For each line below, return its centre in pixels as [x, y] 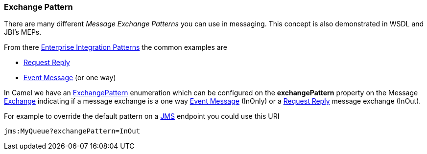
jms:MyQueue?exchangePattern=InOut [72, 131]
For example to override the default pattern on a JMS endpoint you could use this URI [142, 116]
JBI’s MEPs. [23, 32]
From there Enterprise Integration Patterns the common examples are [116, 47]
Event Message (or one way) [70, 78]
